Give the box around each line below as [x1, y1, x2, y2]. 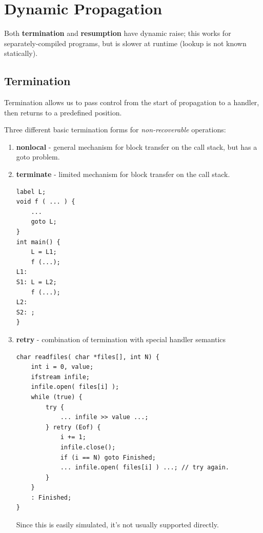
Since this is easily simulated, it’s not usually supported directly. [16, 519, 219, 530]
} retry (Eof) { [46, 423, 101, 431]
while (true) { [31, 393, 83, 401]
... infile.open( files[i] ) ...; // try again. [60, 464, 230, 471]
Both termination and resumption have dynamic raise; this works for [4, 28, 231, 38]
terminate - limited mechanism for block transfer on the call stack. [16, 169, 230, 180]
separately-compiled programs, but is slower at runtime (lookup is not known [4, 37, 247, 48]
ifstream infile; [31, 373, 90, 381]
